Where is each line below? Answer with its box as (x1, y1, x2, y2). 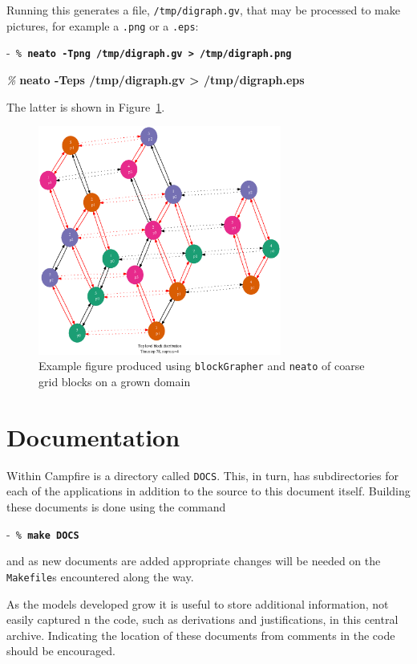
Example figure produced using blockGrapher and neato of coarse (38, 357, 365, 374)
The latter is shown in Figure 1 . (6, 98, 165, 115)
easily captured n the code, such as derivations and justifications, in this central (6, 611, 399, 628)
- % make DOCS (6, 525, 79, 542)
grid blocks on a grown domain (38, 373, 191, 390)
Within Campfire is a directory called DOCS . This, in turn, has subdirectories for (6, 466, 399, 483)
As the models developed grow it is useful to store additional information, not (6, 595, 389, 612)
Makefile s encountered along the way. (6, 568, 194, 585)
